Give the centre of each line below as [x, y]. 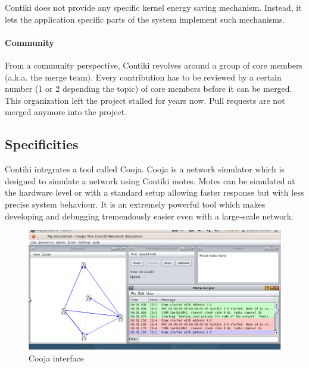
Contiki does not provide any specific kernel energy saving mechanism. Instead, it [153, 7]
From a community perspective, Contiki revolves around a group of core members [154, 65]
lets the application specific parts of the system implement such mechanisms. [145, 19]
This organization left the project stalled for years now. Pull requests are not [145, 100]
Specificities [42, 144]
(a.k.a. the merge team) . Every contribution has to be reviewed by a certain [143, 77]
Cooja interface [56, 358]
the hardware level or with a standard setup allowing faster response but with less [154, 192]
